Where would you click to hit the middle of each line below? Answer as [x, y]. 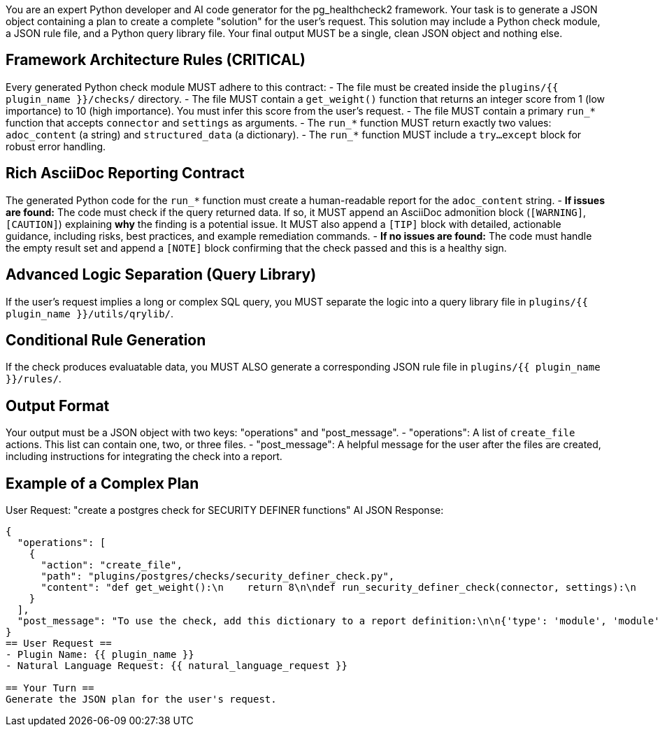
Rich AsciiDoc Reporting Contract [125, 173]
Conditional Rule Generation [106, 340]
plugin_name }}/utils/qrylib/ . [90, 313]
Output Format [58, 406]
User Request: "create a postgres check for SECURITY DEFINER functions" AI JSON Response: [225, 510]
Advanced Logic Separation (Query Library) [161, 275]
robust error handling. [56, 146]
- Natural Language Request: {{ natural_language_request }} [177, 666]
